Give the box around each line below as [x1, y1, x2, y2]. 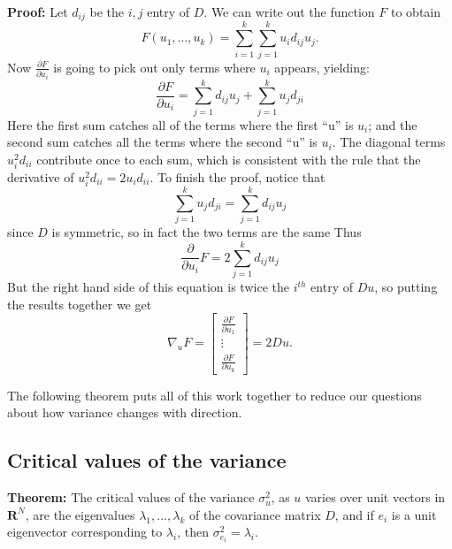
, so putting [374, 278, 438, 295]
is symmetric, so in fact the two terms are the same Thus [51, 223, 362, 241]
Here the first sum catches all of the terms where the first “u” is [7, 115, 354, 133]
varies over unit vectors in [305, 488, 446, 507]
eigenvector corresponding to [7, 522, 163, 541]
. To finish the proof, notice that [149, 168, 326, 186]
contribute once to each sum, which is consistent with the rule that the [36, 149, 421, 168]
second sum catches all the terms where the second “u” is [7, 133, 318, 151]
